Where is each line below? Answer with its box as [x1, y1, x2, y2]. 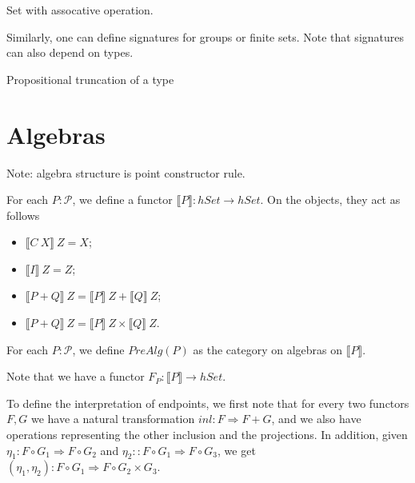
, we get [217, 441, 256, 458]
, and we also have [271, 410, 361, 427]
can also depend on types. [6, 44, 134, 61]
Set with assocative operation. [6, 2, 154, 18]
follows [6, 206, 40, 223]
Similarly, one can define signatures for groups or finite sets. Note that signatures [6, 28, 405, 45]
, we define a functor [72, 191, 173, 208]
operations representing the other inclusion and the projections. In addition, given [6, 426, 408, 443]
